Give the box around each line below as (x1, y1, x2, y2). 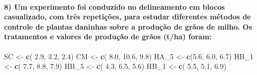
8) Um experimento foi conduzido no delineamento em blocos (4, 1, 225, 12)
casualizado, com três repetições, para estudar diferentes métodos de (4, 11, 251, 22)
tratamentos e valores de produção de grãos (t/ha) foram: (4, 31, 212, 42)
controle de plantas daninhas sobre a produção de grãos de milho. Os (4, 21, 252, 32)
